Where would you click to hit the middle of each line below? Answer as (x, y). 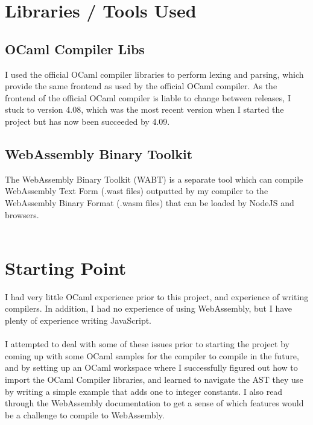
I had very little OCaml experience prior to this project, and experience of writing (157, 296)
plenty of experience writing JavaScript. (78, 320)
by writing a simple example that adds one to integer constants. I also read (144, 391)
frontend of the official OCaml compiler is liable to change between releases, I (148, 97)
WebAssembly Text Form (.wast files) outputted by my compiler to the (137, 191)
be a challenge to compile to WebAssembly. (85, 414)
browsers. (22, 214)
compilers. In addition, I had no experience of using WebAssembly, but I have (149, 308)
